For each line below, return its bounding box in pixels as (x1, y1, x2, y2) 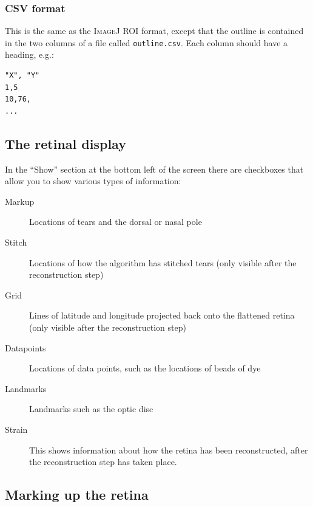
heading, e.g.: (5, 48, 54, 61)
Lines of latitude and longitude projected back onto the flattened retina (29, 309, 295, 322)
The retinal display (5, 134, 126, 153)
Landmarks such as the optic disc (29, 402, 153, 415)
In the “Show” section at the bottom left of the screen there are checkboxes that (5, 162, 304, 175)
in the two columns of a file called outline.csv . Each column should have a (5, 36, 288, 49)
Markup (5, 195, 35, 207)
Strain (5, 422, 28, 435)
